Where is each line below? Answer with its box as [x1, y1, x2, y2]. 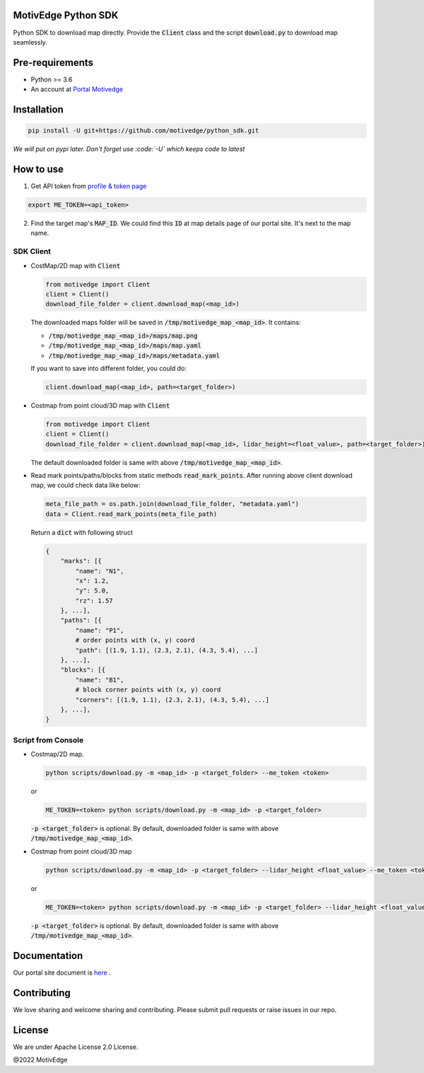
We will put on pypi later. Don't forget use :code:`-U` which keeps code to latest [13, 145, 245, 154]
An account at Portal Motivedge [30, 85, 124, 93]
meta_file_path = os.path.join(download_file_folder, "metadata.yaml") [45, 500, 300, 508]
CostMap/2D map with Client [30, 261, 121, 270]
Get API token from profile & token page [30, 182, 147, 190]
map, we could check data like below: [30, 481, 141, 490]
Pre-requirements [13, 57, 94, 69]
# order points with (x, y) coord [75, 636, 195, 644]
